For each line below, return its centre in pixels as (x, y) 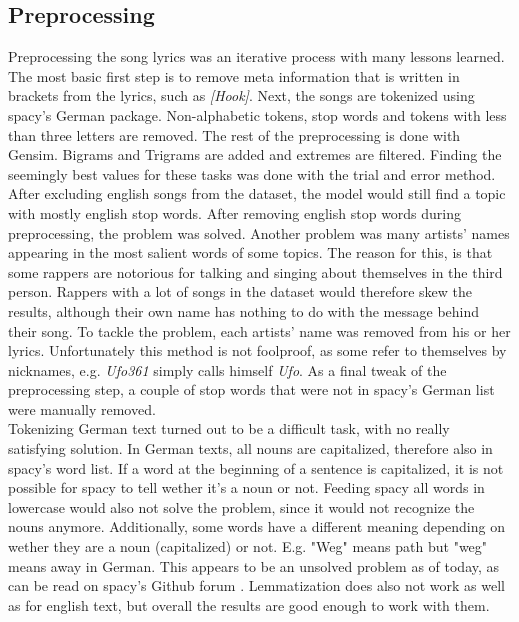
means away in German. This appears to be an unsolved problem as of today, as (254, 565)
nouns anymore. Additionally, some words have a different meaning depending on (256, 526)
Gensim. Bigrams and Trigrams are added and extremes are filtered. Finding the (255, 154)
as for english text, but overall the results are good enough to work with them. (249, 604)
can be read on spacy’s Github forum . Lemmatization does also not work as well (256, 585)
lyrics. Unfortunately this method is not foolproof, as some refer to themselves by (257, 350)
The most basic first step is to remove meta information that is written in (234, 75)
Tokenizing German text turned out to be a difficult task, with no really (229, 428)
